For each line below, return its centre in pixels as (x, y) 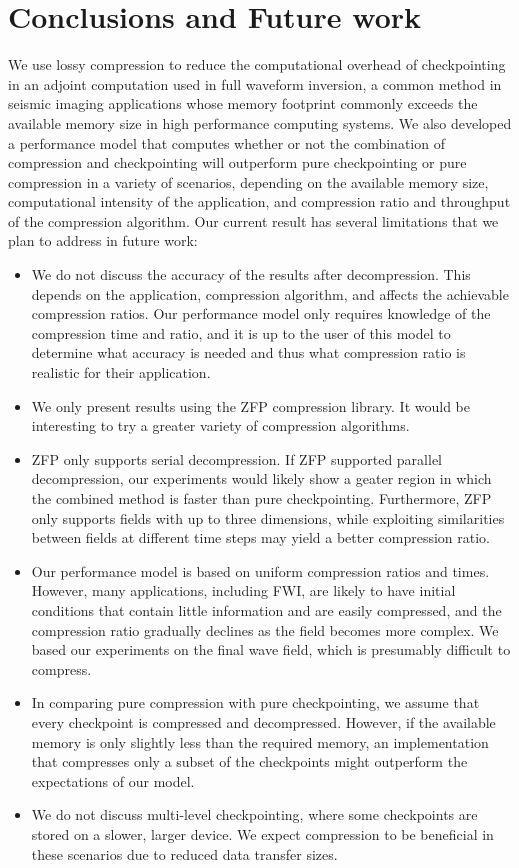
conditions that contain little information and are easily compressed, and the (266, 609)
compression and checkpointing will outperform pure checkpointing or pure (237, 162)
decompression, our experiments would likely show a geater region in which (261, 478)
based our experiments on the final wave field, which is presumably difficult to (271, 649)
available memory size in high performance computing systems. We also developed (260, 122)
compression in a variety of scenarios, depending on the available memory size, (248, 181)
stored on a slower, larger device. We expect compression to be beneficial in (262, 833)
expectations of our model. (113, 780)
